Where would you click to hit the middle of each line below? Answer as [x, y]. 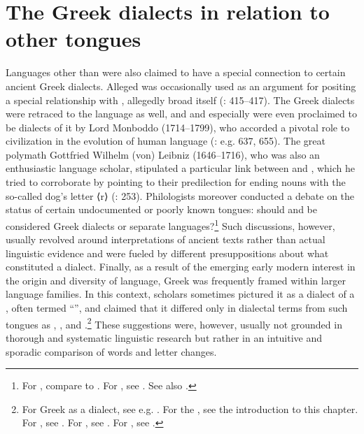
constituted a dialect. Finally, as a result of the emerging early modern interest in [181, 267]
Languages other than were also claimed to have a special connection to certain [176, 72]
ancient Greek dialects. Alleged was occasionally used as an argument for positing [181, 86]
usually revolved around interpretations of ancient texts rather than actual [166, 239]
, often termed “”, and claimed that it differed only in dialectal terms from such [177, 308]
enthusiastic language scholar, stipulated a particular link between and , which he [180, 168]
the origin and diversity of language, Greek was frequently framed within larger [176, 280]
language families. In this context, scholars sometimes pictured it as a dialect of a [180, 294]
